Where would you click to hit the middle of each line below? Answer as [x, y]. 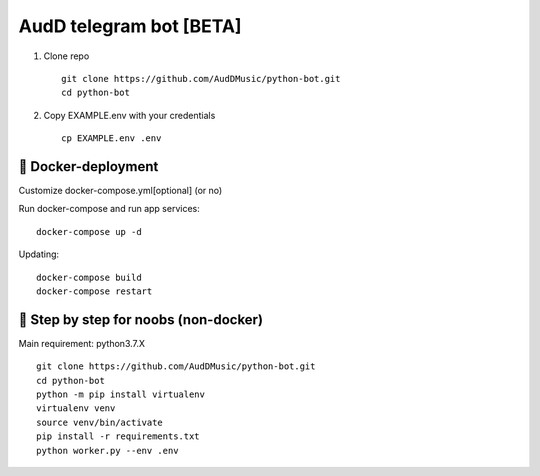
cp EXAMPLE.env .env [111, 138]
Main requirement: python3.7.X [81, 343]
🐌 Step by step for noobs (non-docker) [141, 319]
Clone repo [66, 56]
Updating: [39, 254]
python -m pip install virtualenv [120, 394]
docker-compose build [89, 277]
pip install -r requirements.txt [118, 436]
